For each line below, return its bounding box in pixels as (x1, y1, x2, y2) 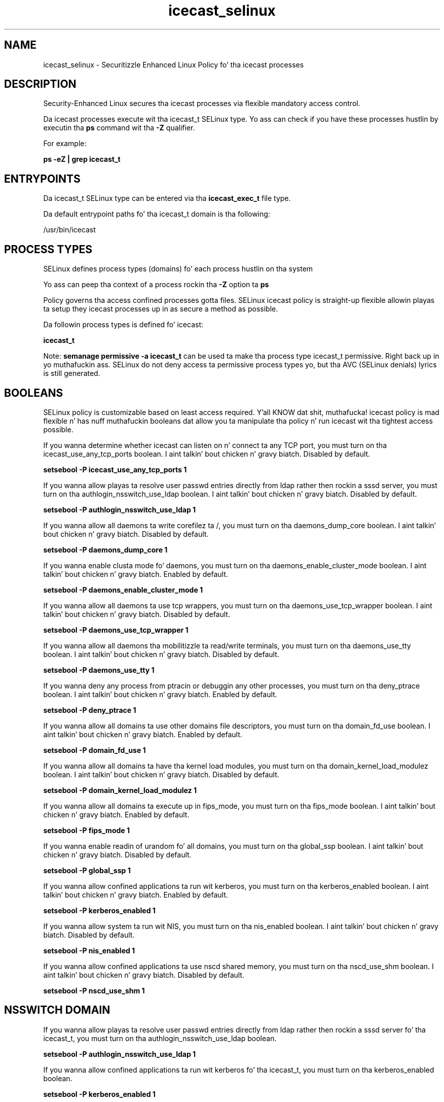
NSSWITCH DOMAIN (4, 1004, 110, 1017)
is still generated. (43, 369, 100, 378)
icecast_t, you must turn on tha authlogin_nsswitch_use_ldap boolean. (43, 1034, 277, 1043)
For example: (43, 139, 87, 148)
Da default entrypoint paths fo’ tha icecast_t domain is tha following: (43, 210, 270, 219)
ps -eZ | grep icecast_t (43, 155, 121, 164)
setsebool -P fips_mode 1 (43, 825, 130, 835)
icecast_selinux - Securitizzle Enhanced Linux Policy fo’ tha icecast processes (43, 60, 304, 69)
